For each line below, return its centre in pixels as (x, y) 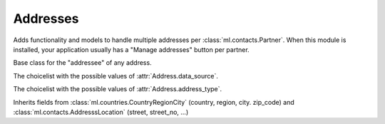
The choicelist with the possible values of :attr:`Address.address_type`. (118, 89)
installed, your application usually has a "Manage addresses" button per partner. (131, 49)
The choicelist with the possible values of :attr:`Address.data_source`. (116, 76)
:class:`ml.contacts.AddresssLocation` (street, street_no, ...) (101, 112)
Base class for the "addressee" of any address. (83, 63)
